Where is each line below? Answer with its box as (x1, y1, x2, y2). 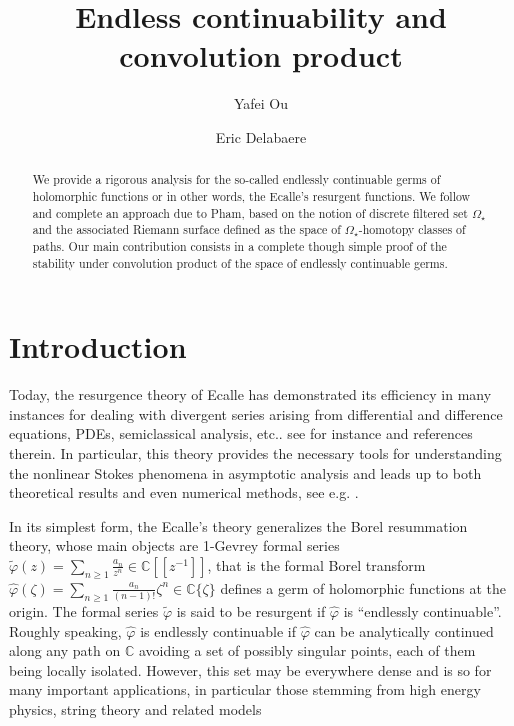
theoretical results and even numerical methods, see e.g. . (9, 482, 359, 503)
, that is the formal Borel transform (207, 554, 426, 575)
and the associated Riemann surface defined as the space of (32, 221, 341, 238)
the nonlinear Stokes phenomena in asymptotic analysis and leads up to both (9, 462, 482, 483)
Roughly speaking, (9, 620, 122, 641)
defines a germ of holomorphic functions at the (220, 577, 507, 598)
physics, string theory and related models (9, 699, 262, 719)
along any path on (9, 640, 121, 661)
